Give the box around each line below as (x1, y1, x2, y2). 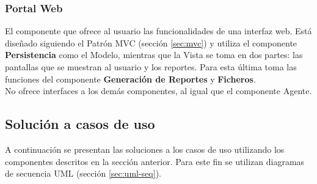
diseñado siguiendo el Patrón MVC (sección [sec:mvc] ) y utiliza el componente (5, 36, 297, 49)
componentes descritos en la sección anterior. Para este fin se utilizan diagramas (5, 155, 305, 167)
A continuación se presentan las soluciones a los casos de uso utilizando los (5, 142, 285, 155)
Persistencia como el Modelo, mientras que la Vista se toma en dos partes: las (5, 48, 303, 61)
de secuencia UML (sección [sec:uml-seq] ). (5, 167, 161, 180)
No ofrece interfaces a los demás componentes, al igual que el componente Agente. (5, 84, 312, 97)
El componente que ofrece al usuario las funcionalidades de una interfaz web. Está (5, 24, 312, 37)
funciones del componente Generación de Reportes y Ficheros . (5, 72, 256, 85)
